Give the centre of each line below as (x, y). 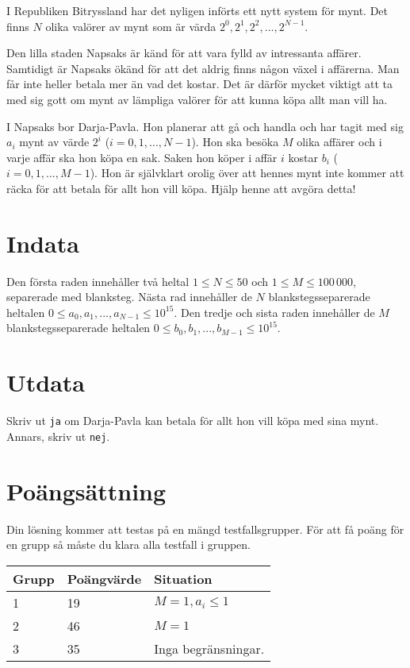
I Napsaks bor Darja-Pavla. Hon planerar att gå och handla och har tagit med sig (205, 126)
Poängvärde (104, 578)
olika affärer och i (339, 142)
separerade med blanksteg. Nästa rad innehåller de (129, 297)
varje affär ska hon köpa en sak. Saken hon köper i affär (142, 157)
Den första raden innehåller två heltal (98, 281)
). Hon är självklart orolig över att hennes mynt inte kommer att (247, 173)
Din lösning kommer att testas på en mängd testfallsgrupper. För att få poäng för (205, 529)
